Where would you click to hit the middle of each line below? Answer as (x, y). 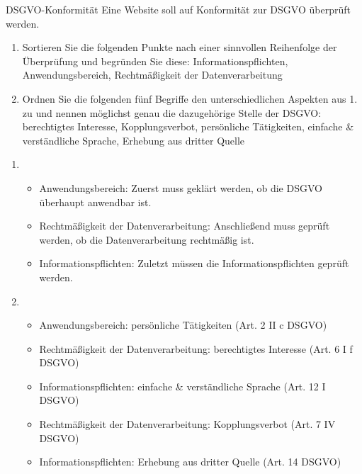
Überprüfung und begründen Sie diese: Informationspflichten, (155, 61)
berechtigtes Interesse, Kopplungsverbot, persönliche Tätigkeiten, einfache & (188, 126)
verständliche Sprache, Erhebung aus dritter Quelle (134, 140)
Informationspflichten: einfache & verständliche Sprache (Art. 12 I (182, 386)
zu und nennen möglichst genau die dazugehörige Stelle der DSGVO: (172, 112)
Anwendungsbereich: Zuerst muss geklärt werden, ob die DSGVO (181, 187)
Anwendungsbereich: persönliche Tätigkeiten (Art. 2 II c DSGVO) (183, 325)
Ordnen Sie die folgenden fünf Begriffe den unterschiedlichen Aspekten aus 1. (190, 98)
